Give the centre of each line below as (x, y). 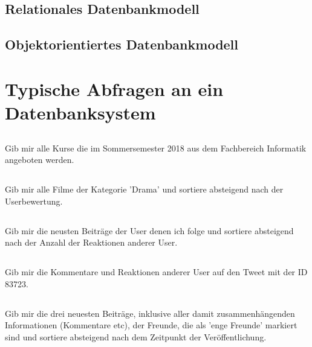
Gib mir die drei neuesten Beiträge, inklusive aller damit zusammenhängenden (150, 313)
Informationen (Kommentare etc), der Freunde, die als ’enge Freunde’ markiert (151, 325)
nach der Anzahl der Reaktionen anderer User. (91, 242)
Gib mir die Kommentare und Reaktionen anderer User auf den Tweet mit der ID (156, 272)
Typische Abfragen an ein (114, 88)
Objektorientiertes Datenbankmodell (122, 44)
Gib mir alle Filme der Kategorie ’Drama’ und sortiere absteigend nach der (144, 189)
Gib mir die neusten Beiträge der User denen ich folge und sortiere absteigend (149, 230)
